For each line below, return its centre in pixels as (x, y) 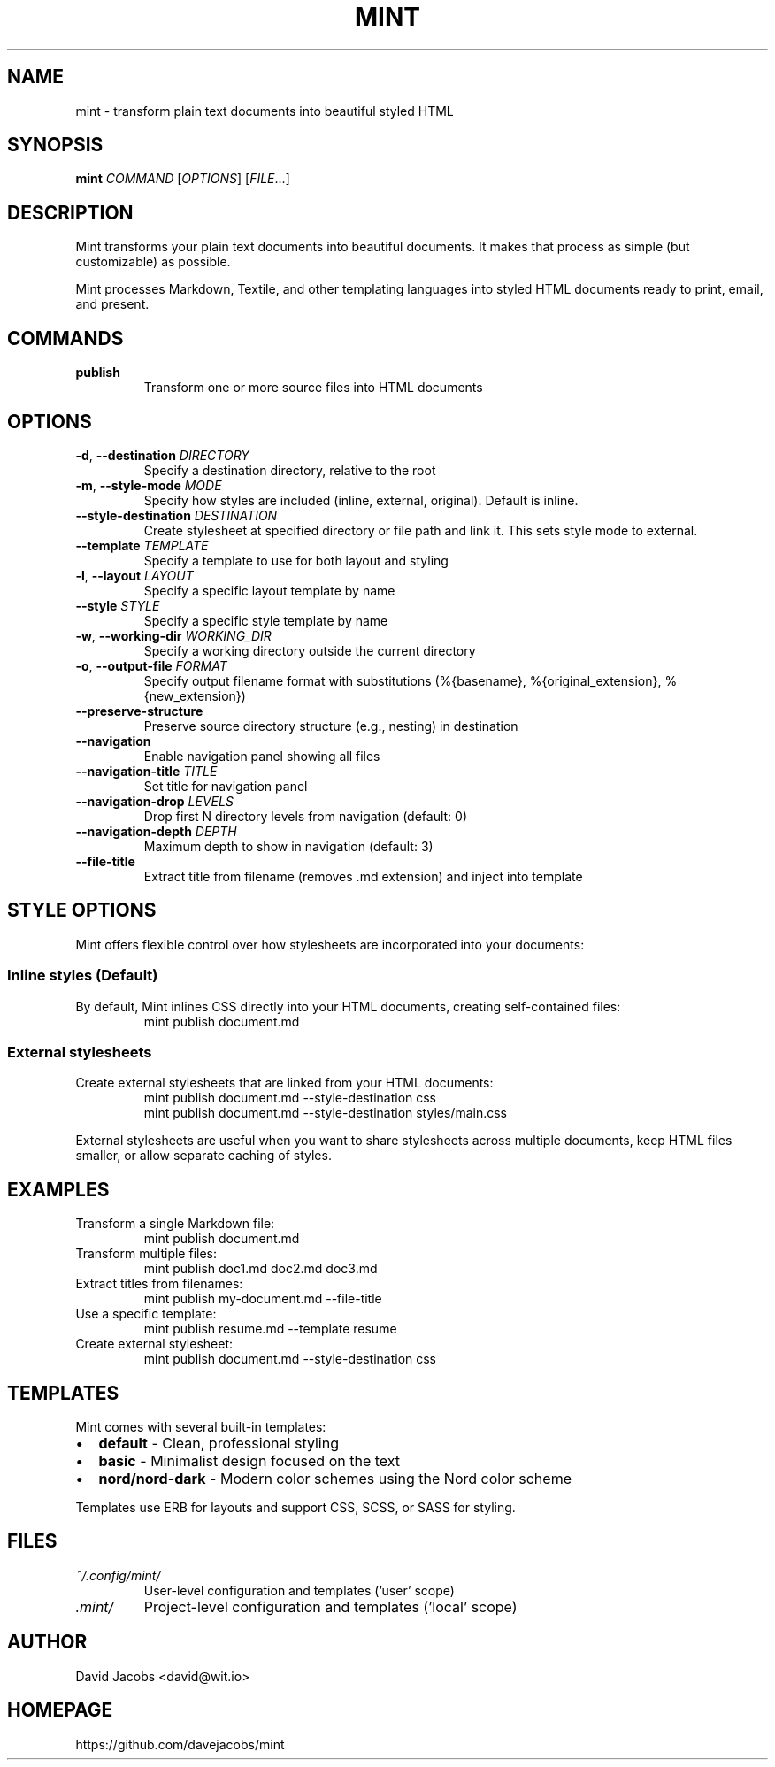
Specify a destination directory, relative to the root (290, 470)
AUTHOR (47, 1642)
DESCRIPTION (70, 212)
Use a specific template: (146, 1314)
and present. (112, 304)
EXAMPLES (58, 1189)
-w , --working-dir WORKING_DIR (173, 635)
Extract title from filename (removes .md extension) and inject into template (363, 876)
